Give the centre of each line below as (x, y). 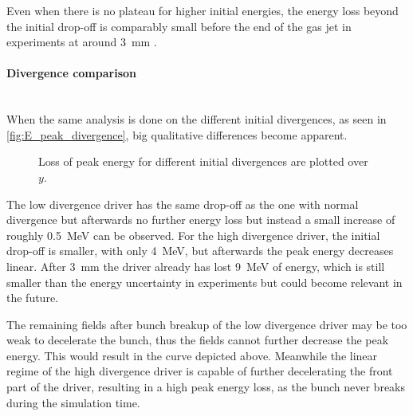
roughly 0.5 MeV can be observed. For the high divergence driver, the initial (193, 235)
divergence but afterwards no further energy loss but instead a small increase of (201, 220)
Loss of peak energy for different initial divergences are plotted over (203, 161)
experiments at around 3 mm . (82, 42)
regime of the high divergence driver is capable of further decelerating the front (200, 371)
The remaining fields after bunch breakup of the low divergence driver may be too (207, 324)
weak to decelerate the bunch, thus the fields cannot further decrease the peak (198, 340)
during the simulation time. (73, 402)
